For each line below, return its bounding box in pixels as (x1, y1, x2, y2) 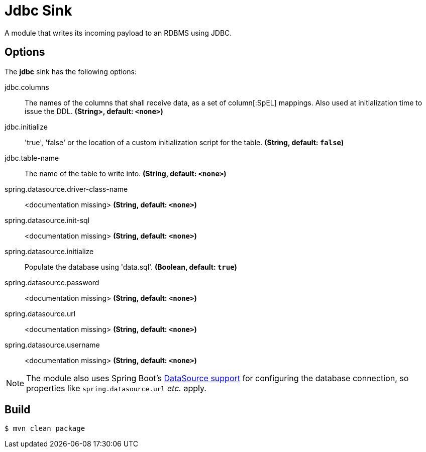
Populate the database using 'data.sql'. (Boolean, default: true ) (25, 262, 237, 271)
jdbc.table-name (5, 153, 59, 162)
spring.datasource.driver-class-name (5, 184, 128, 193)
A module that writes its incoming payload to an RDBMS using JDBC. (5, 28, 232, 37)
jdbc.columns (5, 82, 49, 91)
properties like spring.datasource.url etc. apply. (26, 383, 206, 393)
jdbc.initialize (5, 122, 48, 131)
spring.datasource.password (5, 278, 99, 287)
